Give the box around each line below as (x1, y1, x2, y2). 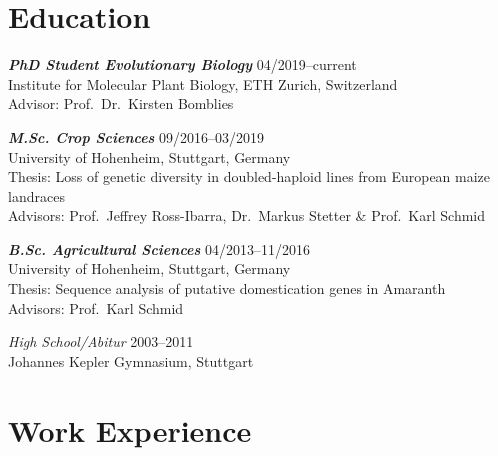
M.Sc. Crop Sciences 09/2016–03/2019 (8, 126, 265, 147)
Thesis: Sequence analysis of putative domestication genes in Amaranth (8, 278, 446, 299)
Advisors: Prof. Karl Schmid (8, 297, 184, 318)
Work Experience (8, 409, 252, 450)
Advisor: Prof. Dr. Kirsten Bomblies (8, 93, 234, 114)
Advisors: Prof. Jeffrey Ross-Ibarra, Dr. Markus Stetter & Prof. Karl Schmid (8, 205, 486, 226)
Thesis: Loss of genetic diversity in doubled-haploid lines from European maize (8, 166, 491, 187)
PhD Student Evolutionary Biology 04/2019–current (8, 54, 357, 75)
